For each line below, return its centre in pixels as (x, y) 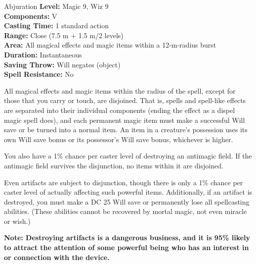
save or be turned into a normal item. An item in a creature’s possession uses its (126, 130)
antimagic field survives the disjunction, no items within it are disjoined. (114, 165)
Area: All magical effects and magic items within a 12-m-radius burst (110, 45)
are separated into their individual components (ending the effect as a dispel (120, 110)
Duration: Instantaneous (43, 54)
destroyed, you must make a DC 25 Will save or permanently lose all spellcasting (127, 201)
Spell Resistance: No (39, 74)
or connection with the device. (57, 257)
